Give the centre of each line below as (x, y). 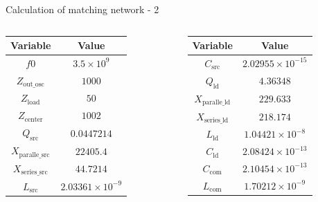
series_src (34, 173)
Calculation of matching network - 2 (82, 9)
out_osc (34, 85)
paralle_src (34, 155)
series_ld (216, 120)
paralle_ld (216, 103)
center (34, 119)
